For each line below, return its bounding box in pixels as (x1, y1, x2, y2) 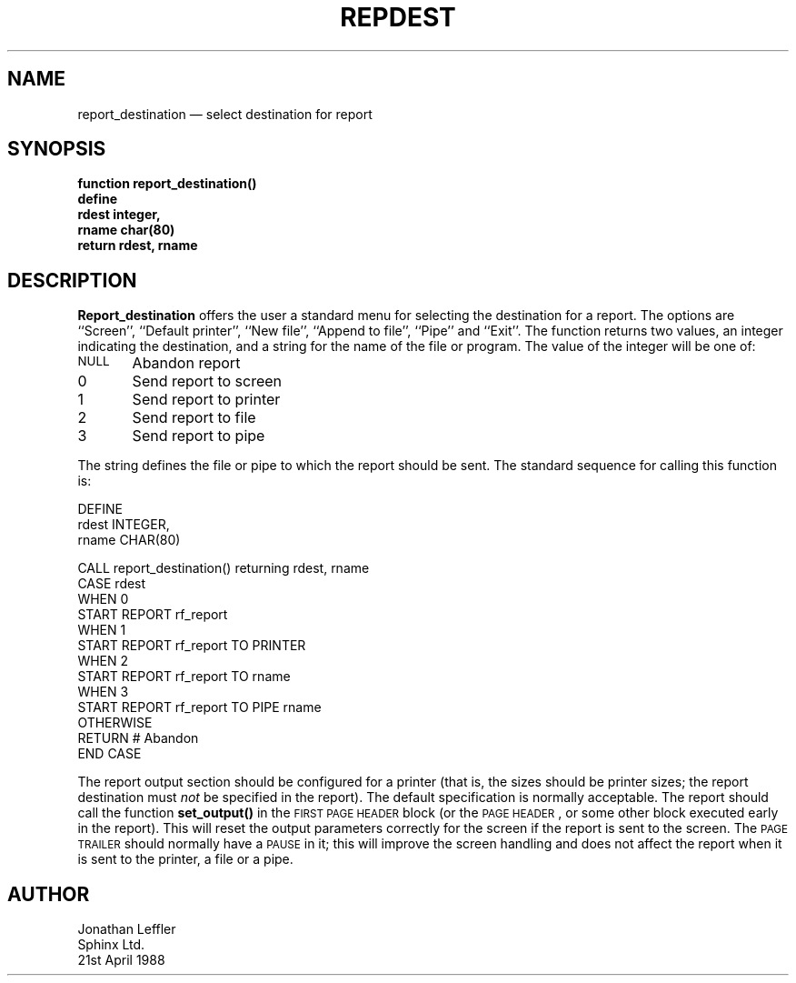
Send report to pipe (132, 426, 265, 446)
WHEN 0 (77, 591, 129, 607)
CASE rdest (77, 576, 146, 592)
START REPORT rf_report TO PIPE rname (77, 699, 322, 716)
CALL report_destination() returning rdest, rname (77, 560, 370, 577)
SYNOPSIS (7, 137, 106, 161)
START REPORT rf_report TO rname (77, 668, 291, 685)
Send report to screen (132, 372, 283, 391)
